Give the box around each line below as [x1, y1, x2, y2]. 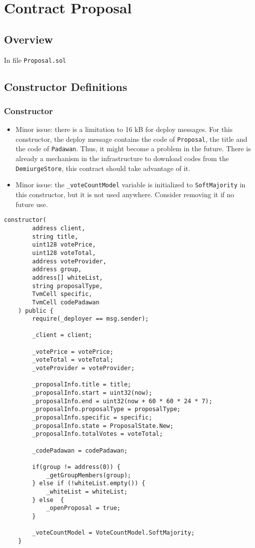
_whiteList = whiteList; [46, 488, 128, 495]
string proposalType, [32, 282, 103, 290]
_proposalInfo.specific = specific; [32, 414, 152, 422]
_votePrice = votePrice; [32, 348, 113, 355]
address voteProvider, [32, 257, 107, 265]
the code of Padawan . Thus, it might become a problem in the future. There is [15, 143, 251, 154]
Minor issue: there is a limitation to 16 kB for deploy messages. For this [15, 124, 233, 134]
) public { [18, 307, 54, 314]
